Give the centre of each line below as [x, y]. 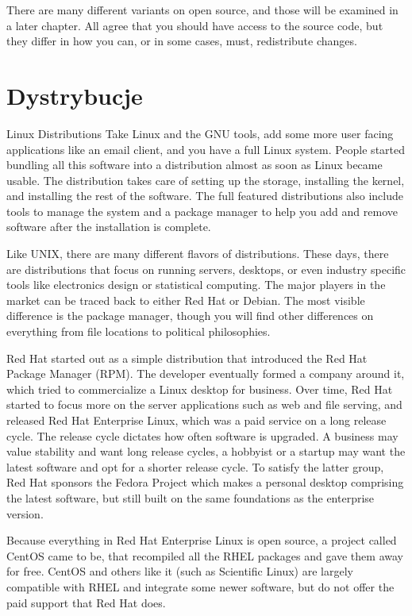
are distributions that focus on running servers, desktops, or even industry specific [206, 269]
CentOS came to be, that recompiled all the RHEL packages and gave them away [205, 555]
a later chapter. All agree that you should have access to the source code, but [195, 25]
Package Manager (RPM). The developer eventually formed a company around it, [206, 373]
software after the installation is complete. [109, 227]
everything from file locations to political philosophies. [139, 331]
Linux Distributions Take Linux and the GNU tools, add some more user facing [200, 133]
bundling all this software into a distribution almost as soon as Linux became [194, 165]
